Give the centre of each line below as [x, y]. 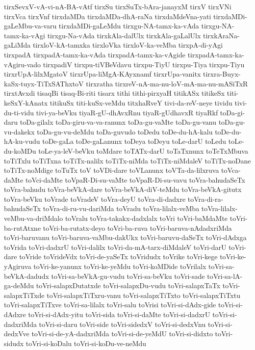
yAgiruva [18, 266]
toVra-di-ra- [205, 199]
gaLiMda [17, 45]
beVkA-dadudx [26, 276]
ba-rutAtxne [23, 228]
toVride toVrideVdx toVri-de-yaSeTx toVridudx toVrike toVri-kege [118, 256]
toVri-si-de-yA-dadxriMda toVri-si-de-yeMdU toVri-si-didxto [122, 334]
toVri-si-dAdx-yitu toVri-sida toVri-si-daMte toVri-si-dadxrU [119, 314]
